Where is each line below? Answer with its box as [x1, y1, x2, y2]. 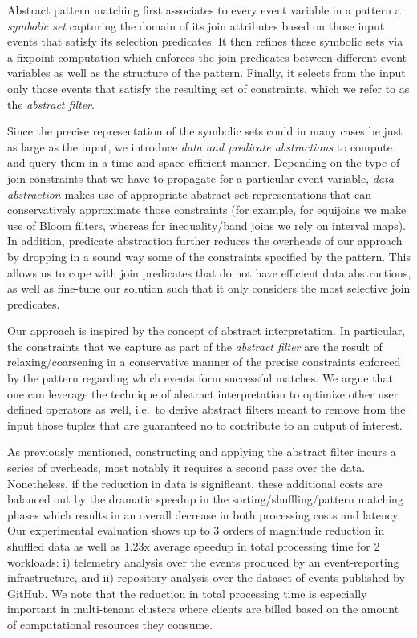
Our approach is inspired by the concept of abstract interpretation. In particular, [7, 322, 406, 339]
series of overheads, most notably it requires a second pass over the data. [7, 459, 366, 476]
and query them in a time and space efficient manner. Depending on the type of [7, 154, 400, 171]
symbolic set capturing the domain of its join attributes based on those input [7, 17, 385, 34]
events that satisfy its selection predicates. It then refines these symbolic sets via [7, 33, 403, 50]
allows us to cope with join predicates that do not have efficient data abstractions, [7, 264, 411, 281]
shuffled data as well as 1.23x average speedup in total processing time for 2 [7, 538, 380, 554]
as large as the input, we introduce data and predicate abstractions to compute [7, 138, 392, 155]
